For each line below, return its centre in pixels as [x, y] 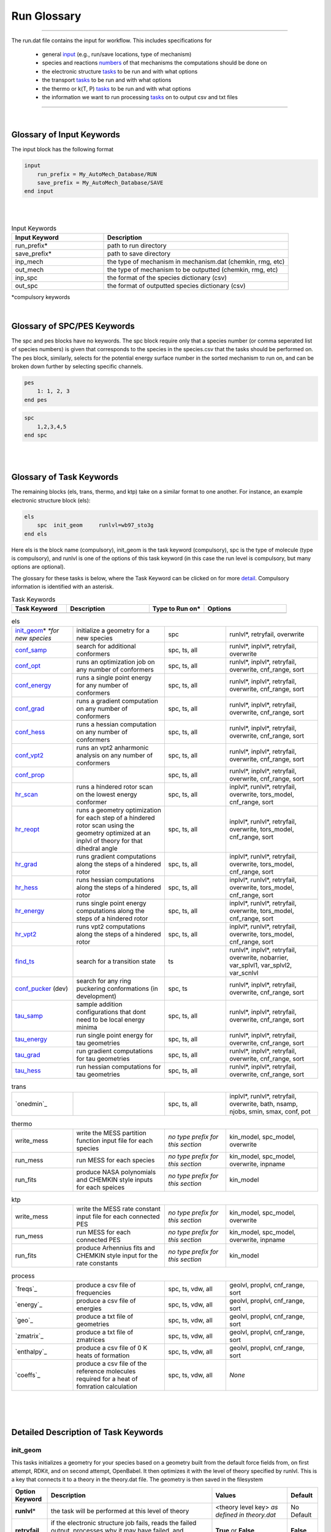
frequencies [94, 1292]
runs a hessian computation [116, 724]
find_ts [25, 961]
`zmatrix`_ [29, 1336]
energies [89, 1308]
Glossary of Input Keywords [66, 135]
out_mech [29, 270]
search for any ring [104, 981]
